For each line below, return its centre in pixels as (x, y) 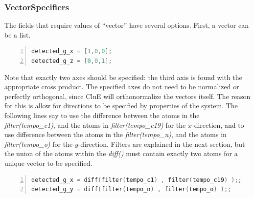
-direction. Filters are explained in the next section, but (162, 144)
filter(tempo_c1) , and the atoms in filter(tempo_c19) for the (95, 125)
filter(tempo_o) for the (39, 144)
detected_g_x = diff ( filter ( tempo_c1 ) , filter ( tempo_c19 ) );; (137, 180)
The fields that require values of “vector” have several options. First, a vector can (127, 25)
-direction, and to (218, 125)
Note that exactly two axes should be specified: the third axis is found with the (123, 77)
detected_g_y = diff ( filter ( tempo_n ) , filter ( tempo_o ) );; (131, 189)
